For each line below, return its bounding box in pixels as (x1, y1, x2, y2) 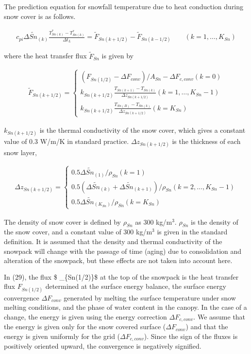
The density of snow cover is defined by (4, 216, 121, 227)
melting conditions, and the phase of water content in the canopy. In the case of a (4, 302, 247, 312)
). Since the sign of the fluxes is (144, 331, 238, 341)
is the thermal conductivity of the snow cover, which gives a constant (39, 124, 246, 135)
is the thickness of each (172, 136, 241, 146)
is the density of (190, 216, 238, 227)
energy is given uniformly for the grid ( (4, 331, 120, 341)
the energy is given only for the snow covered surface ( (4, 321, 166, 332)
